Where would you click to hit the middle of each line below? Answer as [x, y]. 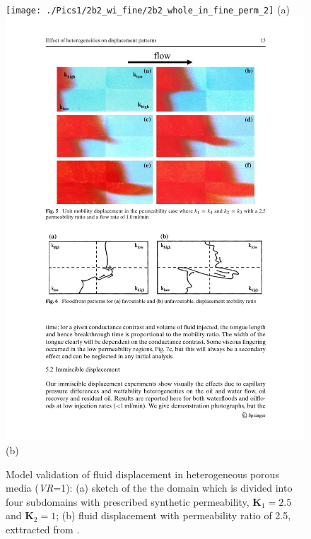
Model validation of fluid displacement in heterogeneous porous [142, 474]
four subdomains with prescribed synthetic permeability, [128, 501]
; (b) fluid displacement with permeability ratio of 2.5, [174, 515]
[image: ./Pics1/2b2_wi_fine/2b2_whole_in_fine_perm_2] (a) [148, 9]
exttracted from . [43, 529]
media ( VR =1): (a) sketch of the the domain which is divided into [149, 488]
